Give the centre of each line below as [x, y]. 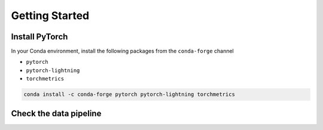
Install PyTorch [39, 37]
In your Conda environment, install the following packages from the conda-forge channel [122, 51]
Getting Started [50, 16]
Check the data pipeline [56, 113]
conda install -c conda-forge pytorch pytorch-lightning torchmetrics [129, 95]
